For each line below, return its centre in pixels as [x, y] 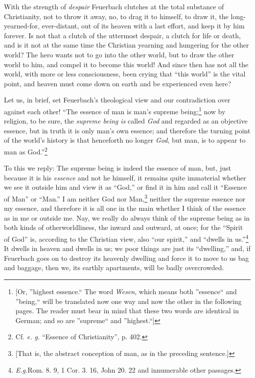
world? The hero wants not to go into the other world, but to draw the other [119, 54]
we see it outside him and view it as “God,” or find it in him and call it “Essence [126, 187]
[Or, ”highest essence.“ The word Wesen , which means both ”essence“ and [126, 291]
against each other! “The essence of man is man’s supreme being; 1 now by [115, 110]
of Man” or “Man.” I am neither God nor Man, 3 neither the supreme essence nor [125, 198]
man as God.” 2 [26, 151]
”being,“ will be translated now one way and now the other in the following [128, 301]
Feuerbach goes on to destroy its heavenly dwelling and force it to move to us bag [127, 258]
